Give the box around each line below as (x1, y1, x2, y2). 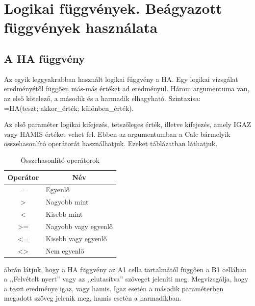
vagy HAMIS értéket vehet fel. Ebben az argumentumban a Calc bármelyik (4, 128, 230, 139)
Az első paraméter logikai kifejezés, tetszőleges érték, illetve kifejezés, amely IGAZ (4, 119, 251, 129)
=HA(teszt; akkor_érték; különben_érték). (4, 102, 134, 113)
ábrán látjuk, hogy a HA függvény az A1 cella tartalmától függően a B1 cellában (4, 264, 247, 274)
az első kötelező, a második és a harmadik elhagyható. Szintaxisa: (4, 93, 201, 103)
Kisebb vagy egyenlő (46, 233, 107, 243)
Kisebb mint (46, 209, 83, 219)
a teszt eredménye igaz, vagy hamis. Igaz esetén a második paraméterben (4, 283, 224, 293)
